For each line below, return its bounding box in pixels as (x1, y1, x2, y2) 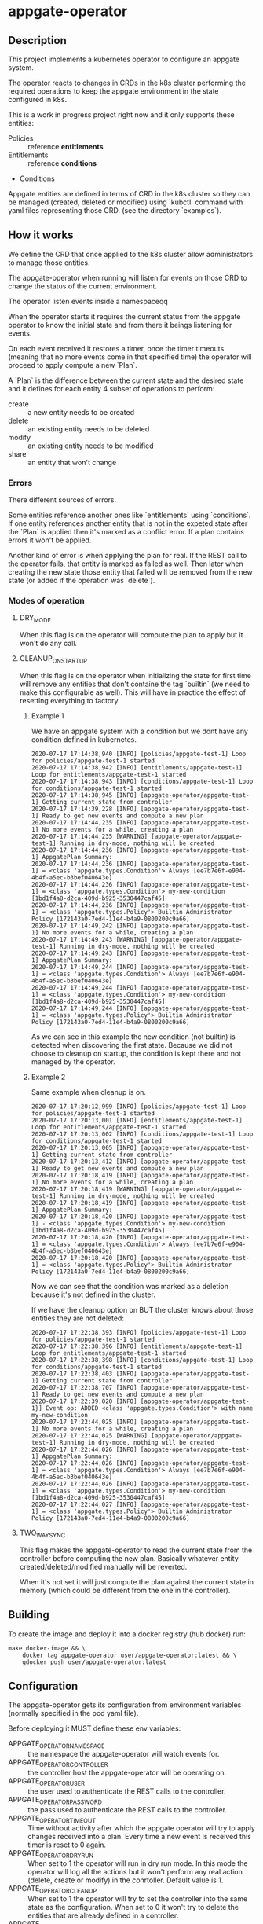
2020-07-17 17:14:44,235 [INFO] (31, 819, 137, 827)
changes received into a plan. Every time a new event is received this (27, 1832, 251, 1841)
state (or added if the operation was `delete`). (8, 576, 155, 586)
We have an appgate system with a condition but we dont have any (31, 726, 249, 736)
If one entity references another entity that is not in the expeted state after (8, 519, 248, 528)
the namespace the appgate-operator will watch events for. (27, 1750, 220, 1759)
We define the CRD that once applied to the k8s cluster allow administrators (8, 249, 254, 259)
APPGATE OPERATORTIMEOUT (8, 1813, 97, 1825)
